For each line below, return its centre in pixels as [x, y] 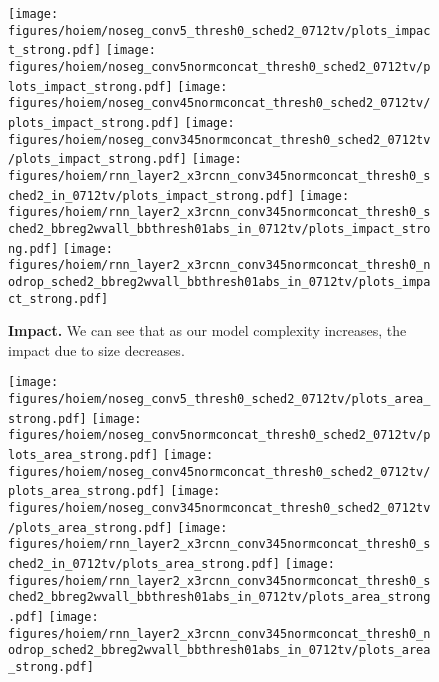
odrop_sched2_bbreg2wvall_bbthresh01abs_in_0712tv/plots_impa [219, 281]
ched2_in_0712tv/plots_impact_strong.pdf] [151, 195]
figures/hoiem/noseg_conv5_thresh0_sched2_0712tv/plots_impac [219, 30]
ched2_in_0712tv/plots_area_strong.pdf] [144, 563]
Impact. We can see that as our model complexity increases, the [207, 330]
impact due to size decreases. [96, 349]
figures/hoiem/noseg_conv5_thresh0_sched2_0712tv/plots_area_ [219, 399]
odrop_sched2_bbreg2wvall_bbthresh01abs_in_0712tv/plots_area [219, 650]
